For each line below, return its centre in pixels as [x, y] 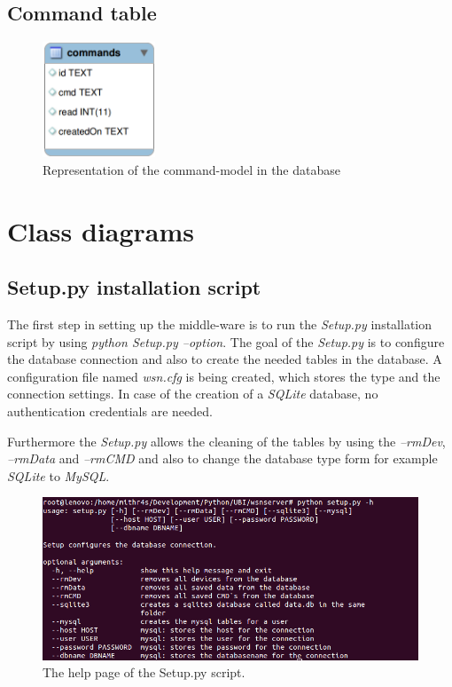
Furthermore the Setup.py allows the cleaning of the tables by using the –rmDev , [226, 441]
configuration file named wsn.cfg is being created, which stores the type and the [224, 376]
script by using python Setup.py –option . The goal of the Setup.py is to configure [226, 341]
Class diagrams [101, 230]
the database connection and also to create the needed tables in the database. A [225, 359]
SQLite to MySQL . [58, 475]
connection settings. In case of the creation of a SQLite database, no [193, 394]
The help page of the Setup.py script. [144, 672]
